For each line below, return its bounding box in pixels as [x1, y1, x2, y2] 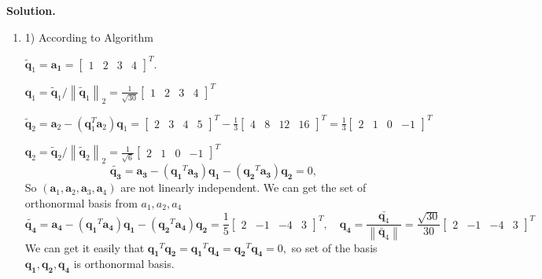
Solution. [6, 2, 56, 18]
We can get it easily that [24, 239, 145, 255]
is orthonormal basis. [73, 255, 175, 272]
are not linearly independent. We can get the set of [120, 179, 367, 196]
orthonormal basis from [24, 194, 138, 211]
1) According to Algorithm [24, 28, 153, 45]
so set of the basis [291, 239, 378, 255]
